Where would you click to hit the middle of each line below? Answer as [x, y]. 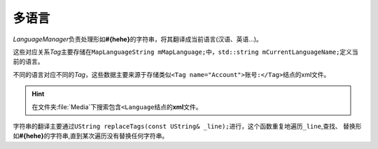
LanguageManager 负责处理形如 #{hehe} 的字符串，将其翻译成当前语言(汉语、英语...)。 [138, 39]
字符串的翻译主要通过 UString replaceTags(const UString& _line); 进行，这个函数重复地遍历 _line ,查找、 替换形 [187, 126]
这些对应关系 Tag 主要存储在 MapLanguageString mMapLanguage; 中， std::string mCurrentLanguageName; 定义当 [185, 52]
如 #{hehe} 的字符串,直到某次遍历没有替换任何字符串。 [91, 136]
